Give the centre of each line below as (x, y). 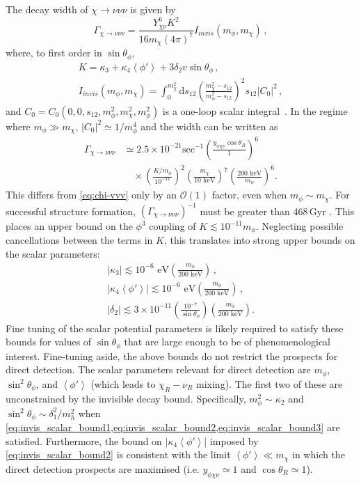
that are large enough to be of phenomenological (227, 342)
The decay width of (47, 9)
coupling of (173, 226)
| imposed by (231, 440)
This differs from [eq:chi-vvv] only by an (91, 195)
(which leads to (123, 383)
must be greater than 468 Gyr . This (277, 211)
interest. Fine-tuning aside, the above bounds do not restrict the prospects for (172, 356)
